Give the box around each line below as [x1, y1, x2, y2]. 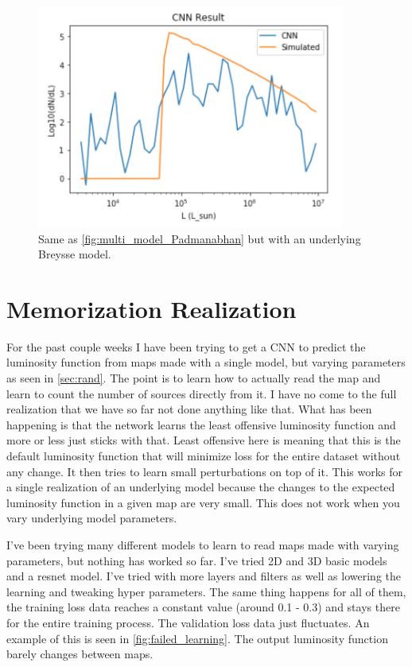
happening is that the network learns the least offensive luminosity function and [6, 416, 396, 432]
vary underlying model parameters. [6, 510, 177, 526]
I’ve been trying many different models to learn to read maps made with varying [6, 536, 399, 553]
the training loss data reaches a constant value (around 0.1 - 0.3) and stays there [6, 599, 400, 615]
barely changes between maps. [6, 646, 154, 662]
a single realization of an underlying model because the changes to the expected [6, 479, 395, 495]
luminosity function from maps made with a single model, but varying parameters [6, 354, 406, 370]
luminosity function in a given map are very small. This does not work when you [6, 494, 400, 510]
